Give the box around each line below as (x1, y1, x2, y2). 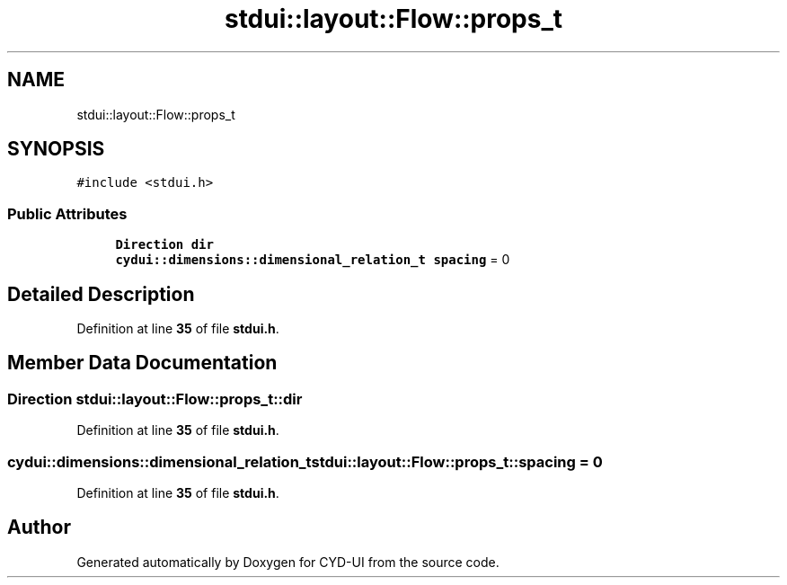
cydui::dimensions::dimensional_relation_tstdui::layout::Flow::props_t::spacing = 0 (7, 452, 603, 471)
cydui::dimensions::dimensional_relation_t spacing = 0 (115, 252, 510, 268)
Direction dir (115, 237, 214, 253)
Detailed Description (7, 282, 195, 306)
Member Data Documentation (7, 351, 278, 375)
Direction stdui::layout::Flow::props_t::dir (7, 389, 303, 408)
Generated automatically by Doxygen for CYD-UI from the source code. (76, 554, 500, 570)
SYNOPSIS (7, 137, 105, 161)
